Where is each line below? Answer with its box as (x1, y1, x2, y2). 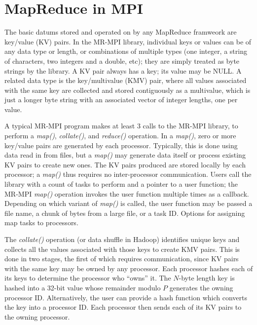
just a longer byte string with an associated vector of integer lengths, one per (4, 94, 238, 105)
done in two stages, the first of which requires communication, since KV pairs (4, 253, 239, 264)
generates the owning (169, 282, 233, 292)
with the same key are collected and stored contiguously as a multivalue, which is (4, 84, 251, 95)
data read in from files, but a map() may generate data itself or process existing (4, 150, 246, 160)
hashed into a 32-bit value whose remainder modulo (4, 282, 161, 292)
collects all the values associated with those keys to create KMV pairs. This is (4, 244, 240, 254)
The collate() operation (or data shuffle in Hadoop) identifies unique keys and (4, 234, 240, 244)
